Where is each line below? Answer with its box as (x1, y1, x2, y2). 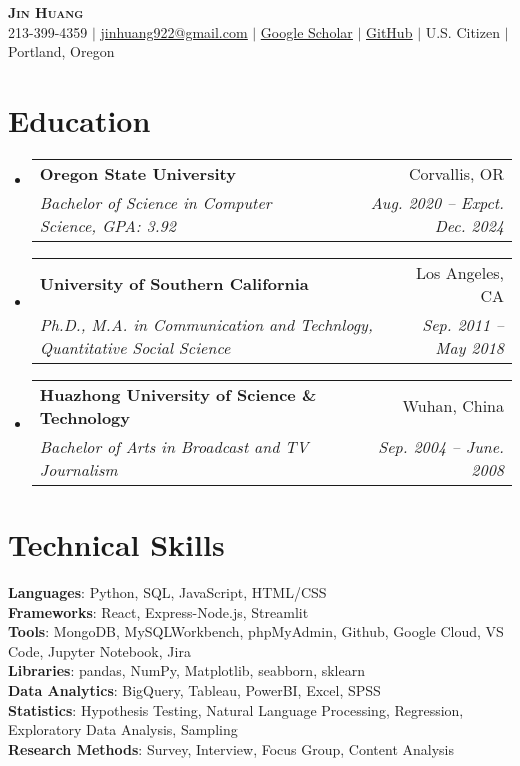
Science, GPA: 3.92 (39, 213, 176, 237)
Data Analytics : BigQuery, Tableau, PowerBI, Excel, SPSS (8, 680, 381, 700)
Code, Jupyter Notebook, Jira (8, 640, 191, 661)
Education (8, 99, 151, 140)
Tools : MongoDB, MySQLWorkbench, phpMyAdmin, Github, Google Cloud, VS (8, 621, 504, 642)
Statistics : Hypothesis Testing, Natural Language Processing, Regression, (8, 699, 464, 720)
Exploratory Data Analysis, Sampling (8, 719, 238, 740)
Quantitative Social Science (39, 335, 231, 359)
